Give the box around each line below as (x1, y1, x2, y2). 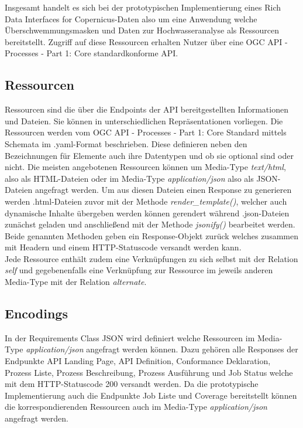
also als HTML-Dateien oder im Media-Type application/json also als (5, 172, 254, 184)
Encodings (5, 304, 68, 322)
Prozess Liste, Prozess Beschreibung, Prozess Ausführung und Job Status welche (5, 366, 293, 378)
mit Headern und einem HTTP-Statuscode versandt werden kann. (5, 241, 242, 253)
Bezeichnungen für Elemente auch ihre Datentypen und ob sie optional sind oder (5, 149, 294, 161)
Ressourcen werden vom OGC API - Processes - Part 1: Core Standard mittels (5, 126, 287, 138)
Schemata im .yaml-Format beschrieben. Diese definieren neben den (5, 137, 247, 150)
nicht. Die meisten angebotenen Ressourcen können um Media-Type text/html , (5, 161, 286, 173)
